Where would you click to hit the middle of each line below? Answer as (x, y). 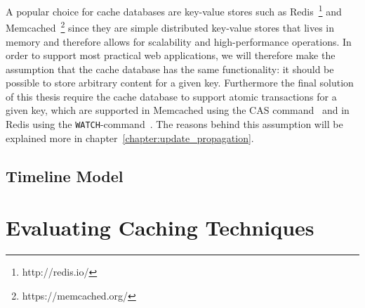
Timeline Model (65, 175)
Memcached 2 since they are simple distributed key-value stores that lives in (170, 26)
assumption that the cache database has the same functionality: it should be (170, 69)
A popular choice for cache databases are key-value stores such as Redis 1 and (174, 10)
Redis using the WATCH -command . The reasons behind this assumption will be (174, 124)
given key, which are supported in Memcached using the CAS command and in (178, 110)
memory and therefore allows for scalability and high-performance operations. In (179, 41)
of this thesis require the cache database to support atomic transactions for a (171, 96)
